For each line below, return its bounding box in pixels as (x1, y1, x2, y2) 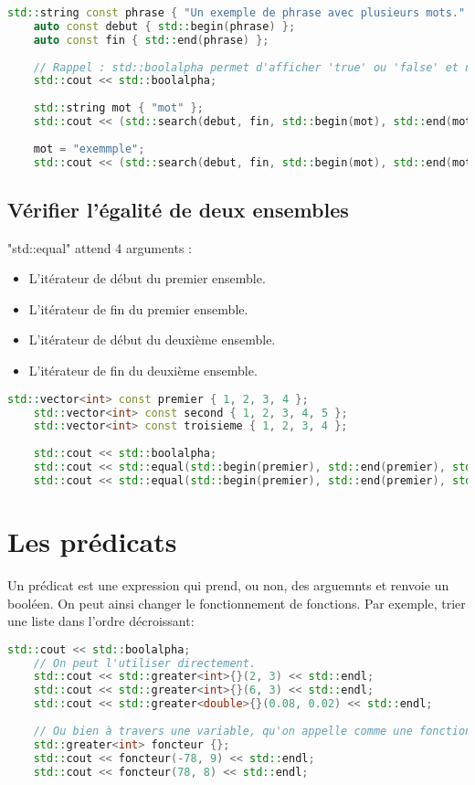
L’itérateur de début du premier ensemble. (28, 269, 266, 288)
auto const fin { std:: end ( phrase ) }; (33, 33, 269, 47)
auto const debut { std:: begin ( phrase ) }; (33, 19, 296, 33)
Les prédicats (7, 522, 177, 559)
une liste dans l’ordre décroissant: (7, 611, 195, 631)
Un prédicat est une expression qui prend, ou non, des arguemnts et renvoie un (7, 575, 449, 594)
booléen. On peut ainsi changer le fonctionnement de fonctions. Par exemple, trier (7, 593, 466, 612)
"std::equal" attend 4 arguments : (7, 238, 193, 257)
